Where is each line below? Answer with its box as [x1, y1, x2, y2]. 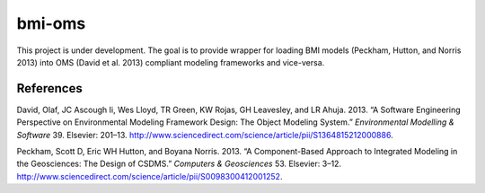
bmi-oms [16, 13, 86, 33]
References [16, 81, 83, 96]
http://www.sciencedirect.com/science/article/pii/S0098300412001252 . [16, 171, 283, 181]
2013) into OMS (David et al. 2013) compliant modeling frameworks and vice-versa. [16, 57, 325, 67]
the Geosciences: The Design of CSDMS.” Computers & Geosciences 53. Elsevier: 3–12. [16, 158, 341, 170]
